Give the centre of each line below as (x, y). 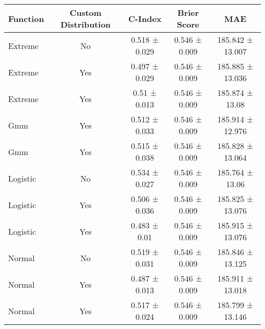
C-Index (145, 18)
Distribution (86, 24)
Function (26, 18)
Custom (86, 12)
